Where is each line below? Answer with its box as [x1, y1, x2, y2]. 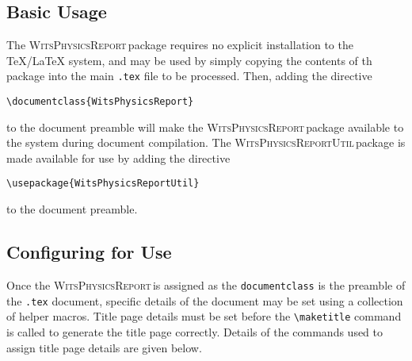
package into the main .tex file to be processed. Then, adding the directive [6, 67, 372, 84]
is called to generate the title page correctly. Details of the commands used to [6, 323, 383, 340]
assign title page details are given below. [6, 339, 202, 355]
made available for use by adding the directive [6, 149, 231, 166]
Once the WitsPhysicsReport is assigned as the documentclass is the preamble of [6, 276, 406, 293]
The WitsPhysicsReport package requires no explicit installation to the [6, 36, 353, 53]
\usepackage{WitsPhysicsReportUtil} [6, 178, 200, 190]
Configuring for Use [6, 240, 172, 264]
